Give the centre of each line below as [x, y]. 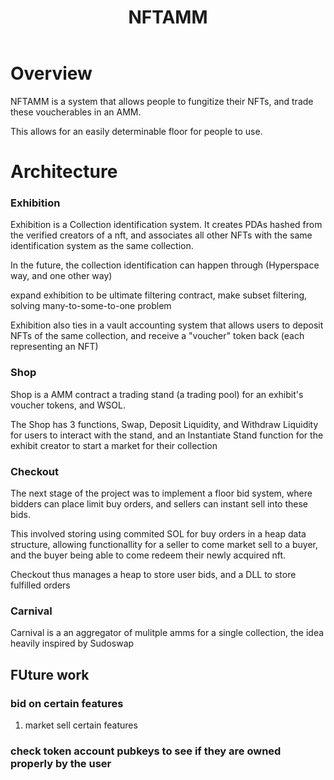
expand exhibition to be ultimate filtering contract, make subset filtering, [159, 295]
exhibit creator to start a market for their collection [114, 445]
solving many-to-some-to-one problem [91, 306]
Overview [51, 73]
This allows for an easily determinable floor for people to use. [136, 131]
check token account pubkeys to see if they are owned [146, 751]
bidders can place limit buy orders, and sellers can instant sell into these [159, 504]
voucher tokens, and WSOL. [68, 405]
